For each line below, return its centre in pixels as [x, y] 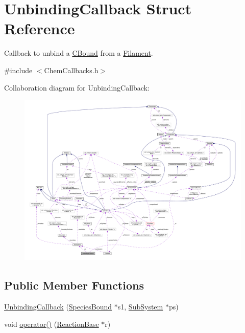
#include [18, 70]
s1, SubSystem [140, 307]
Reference [40, 28]
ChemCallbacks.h [71, 70]
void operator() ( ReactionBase [52, 324]
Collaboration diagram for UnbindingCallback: [77, 87]
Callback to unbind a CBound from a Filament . [79, 53]
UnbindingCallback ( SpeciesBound [58, 307]
